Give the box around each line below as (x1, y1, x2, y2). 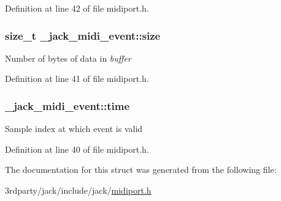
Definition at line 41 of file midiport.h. (5, 72, 149, 85)
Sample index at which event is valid (5, 122, 143, 135)
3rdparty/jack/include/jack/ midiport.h (5, 184, 152, 196)
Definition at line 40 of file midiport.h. (5, 142, 149, 155)
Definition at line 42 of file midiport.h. (5, 2, 149, 14)
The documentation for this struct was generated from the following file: (5, 163, 277, 176)
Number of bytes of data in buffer (5, 51, 131, 64)
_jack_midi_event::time (5, 98, 130, 113)
